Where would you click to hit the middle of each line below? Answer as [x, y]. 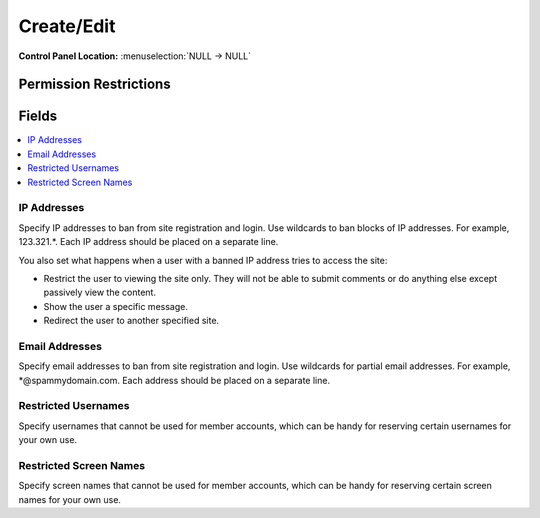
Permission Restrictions [94, 84]
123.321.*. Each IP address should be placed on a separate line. [148, 242]
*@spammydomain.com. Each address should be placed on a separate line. [174, 380]
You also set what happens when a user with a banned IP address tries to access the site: [203, 260]
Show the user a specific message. [116, 306]
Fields [38, 116]
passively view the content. [100, 292]
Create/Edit [67, 26]
